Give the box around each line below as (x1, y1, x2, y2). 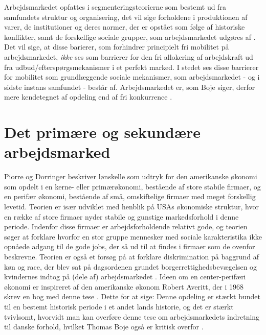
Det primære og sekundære (4, 122, 201, 142)
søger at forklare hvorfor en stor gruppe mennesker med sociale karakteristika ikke (4, 231, 262, 242)
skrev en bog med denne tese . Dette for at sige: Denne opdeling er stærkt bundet (4, 291, 260, 302)
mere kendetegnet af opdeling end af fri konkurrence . (4, 91, 172, 102)
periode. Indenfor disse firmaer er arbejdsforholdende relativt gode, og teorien (4, 221, 248, 232)
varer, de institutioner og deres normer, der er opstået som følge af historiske (4, 21, 245, 32)
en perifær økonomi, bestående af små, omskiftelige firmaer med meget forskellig (4, 191, 256, 202)
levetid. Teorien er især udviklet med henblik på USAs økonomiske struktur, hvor (4, 201, 259, 212)
